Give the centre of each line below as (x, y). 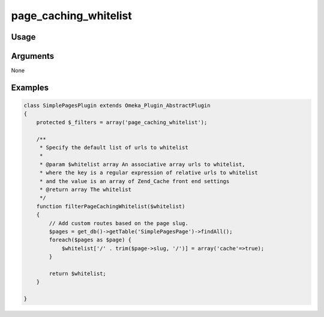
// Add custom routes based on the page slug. (118, 223)
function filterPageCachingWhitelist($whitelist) (111, 206)
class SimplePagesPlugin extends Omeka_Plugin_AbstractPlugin (117, 106)
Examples (30, 87)
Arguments (33, 56)
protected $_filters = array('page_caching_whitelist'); (122, 122)
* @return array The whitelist (85, 189)
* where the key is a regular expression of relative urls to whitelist (148, 173)
